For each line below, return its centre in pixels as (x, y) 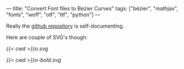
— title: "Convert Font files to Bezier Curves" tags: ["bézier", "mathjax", (92, 8)
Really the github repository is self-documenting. (65, 26)
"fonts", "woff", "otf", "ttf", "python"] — (53, 15)
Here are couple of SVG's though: (47, 37)
